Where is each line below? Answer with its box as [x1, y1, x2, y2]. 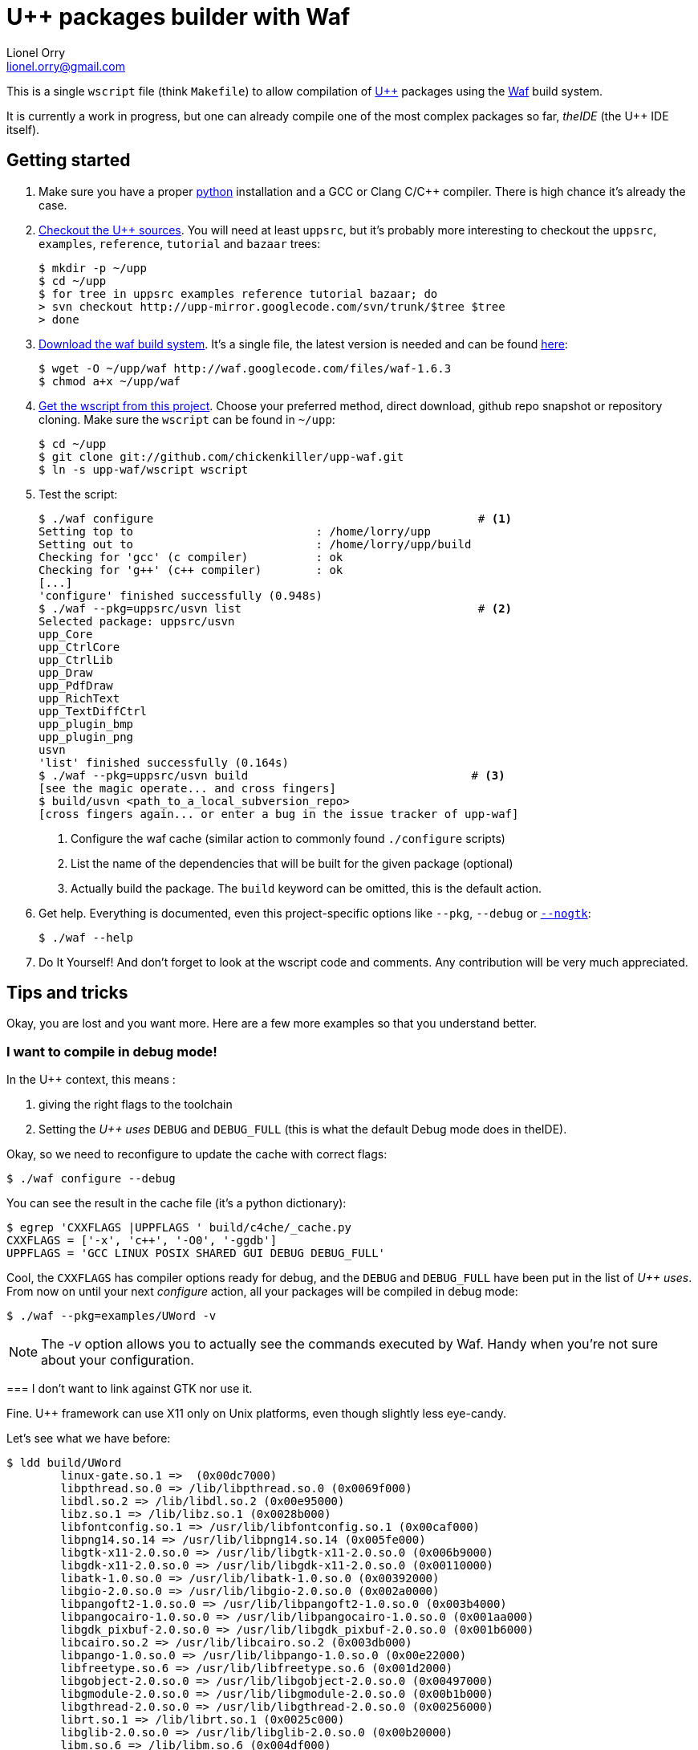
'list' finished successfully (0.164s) [39, 755, 289, 769]
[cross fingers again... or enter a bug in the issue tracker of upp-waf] [39, 807, 519, 820]
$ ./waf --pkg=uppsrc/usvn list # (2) [39, 601, 513, 615]
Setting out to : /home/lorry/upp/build [39, 537, 472, 551]
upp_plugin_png [39, 730, 134, 743]
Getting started [6, 150, 131, 171]
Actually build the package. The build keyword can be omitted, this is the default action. [71, 881, 542, 895]
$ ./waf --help [39, 930, 134, 944]
